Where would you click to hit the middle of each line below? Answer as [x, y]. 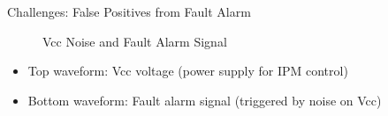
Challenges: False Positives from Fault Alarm [129, 11]
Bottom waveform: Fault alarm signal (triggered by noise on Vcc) [205, 100]
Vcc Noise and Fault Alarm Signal [135, 41]
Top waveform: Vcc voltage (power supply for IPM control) [188, 71]
